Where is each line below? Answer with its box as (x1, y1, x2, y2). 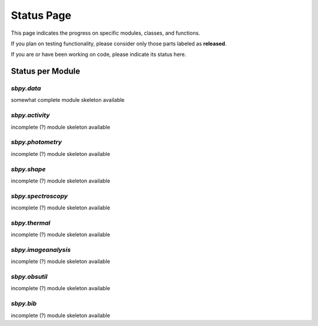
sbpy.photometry (11, 138, 62, 147)
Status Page (11, 9, 72, 22)
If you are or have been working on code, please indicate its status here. (11, 51, 187, 58)
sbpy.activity (11, 111, 50, 119)
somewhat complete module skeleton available (11, 97, 125, 104)
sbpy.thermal (11, 218, 51, 227)
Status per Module (11, 66, 81, 76)
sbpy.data (11, 84, 41, 92)
